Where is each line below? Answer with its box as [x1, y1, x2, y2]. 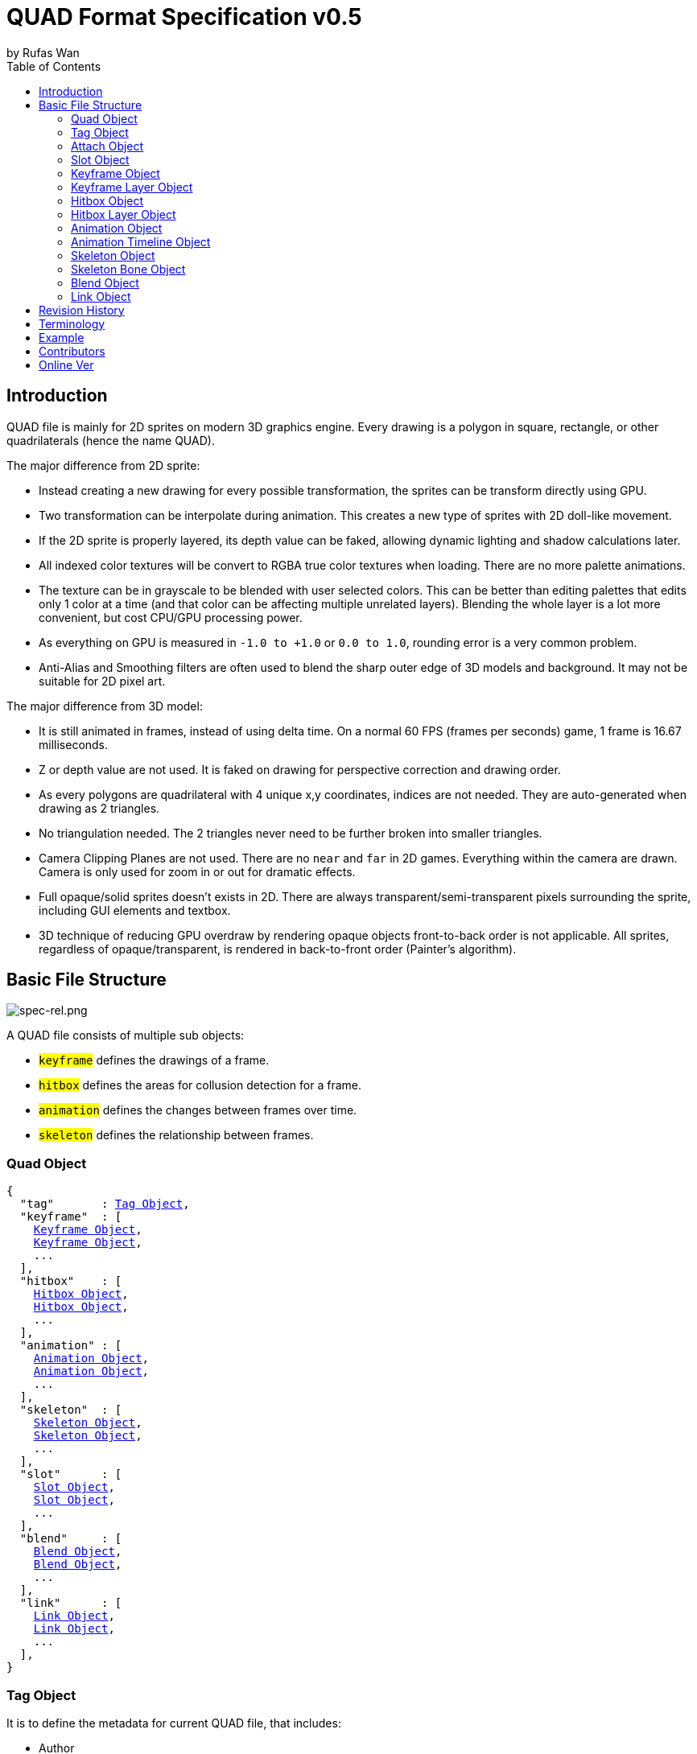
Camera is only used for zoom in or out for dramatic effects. [39, 864, 356, 879]
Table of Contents [6, 59, 101, 73]
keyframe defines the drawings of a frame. [39, 1053, 270, 1068]
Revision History [39, 303, 125, 317]
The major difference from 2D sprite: [6, 458, 200, 472]
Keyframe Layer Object [71, 179, 193, 194]
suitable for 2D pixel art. [39, 673, 166, 688]
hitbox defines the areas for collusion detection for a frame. [39, 1078, 361, 1093]
